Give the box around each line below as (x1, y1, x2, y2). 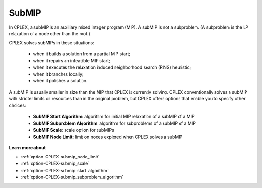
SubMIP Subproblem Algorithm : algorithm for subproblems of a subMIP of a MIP (33, 120, 196, 126)
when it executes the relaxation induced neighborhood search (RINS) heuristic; (33, 64, 191, 70)
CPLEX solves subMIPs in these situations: (9, 40, 94, 46)
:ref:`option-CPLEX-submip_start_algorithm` (21, 167, 109, 173)
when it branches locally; (33, 71, 83, 77)
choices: (9, 102, 26, 109)
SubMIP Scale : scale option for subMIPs (33, 127, 114, 133)
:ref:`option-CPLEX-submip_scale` (21, 160, 90, 167)
